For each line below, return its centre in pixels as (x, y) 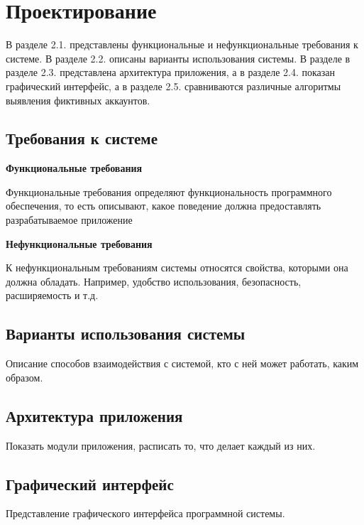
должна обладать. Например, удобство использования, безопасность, (154, 281)
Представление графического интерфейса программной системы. (145, 513)
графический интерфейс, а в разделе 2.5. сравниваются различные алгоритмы (173, 86)
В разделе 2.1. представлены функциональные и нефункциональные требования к (182, 44)
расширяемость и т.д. (52, 295)
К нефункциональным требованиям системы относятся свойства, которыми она (177, 267)
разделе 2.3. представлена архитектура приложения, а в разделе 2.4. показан (171, 72)
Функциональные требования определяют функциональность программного (169, 191)
